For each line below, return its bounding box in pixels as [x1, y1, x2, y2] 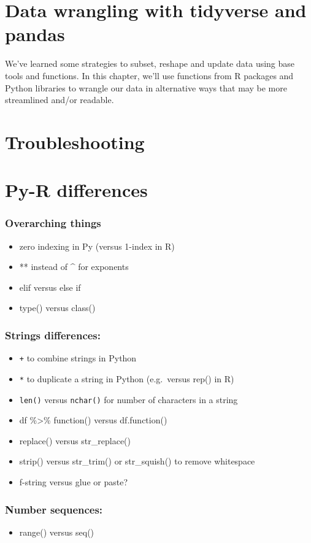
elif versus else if [19, 280, 81, 293]
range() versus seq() [19, 525, 94, 538]
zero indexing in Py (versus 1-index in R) [19, 239, 175, 252]
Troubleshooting [5, 129, 145, 154]
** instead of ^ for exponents [19, 260, 129, 273]
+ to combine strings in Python [19, 352, 137, 364]
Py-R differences [5, 177, 148, 202]
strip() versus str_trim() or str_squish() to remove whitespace [19, 455, 255, 468]
